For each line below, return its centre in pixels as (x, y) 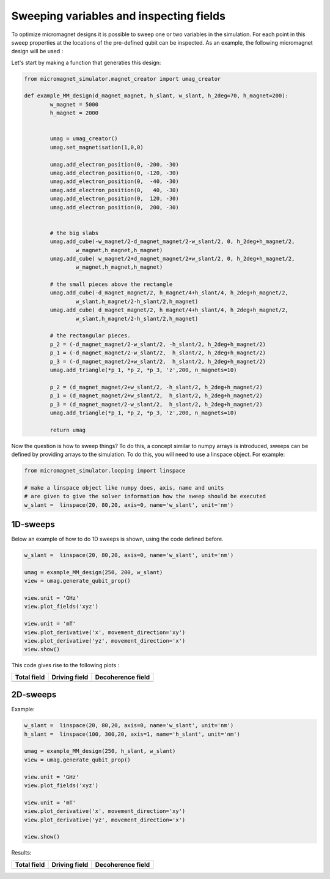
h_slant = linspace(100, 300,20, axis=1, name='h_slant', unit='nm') (132, 734)
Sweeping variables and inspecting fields (119, 16)
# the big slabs (74, 233)
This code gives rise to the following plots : (65, 665)
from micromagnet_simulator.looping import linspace (105, 471)
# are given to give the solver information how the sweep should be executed (145, 496)
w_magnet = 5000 (74, 104)
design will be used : (37, 51)
